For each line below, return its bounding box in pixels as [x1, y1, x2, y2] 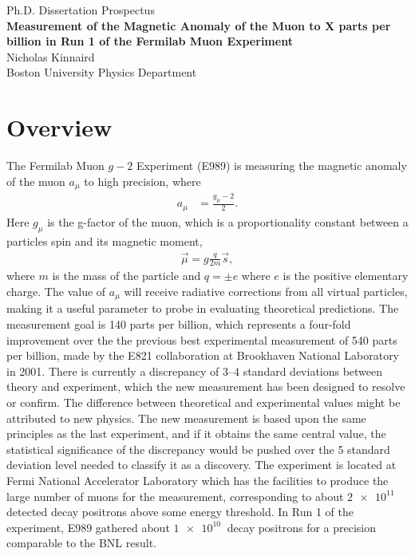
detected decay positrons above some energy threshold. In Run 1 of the [6, 503, 354, 520]
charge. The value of [6, 282, 106, 299]
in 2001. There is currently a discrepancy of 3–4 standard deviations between [6, 362, 383, 379]
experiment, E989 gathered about [6, 519, 170, 535]
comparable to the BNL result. [6, 534, 156, 551]
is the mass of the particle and [52, 267, 201, 284]
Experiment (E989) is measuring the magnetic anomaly [136, 157, 407, 174]
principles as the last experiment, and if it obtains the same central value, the [6, 425, 386, 442]
